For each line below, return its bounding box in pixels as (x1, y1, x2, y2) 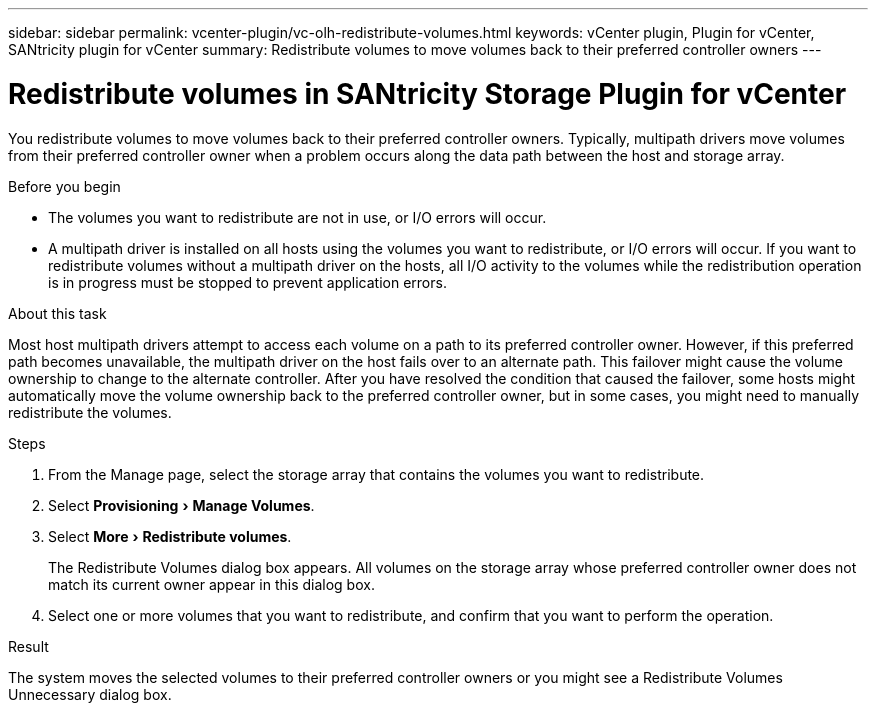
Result (8, 637, 49, 655)
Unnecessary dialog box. (8, 685, 172, 703)
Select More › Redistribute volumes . (48, 527, 292, 545)
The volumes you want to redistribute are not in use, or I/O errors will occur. (48, 208, 547, 226)
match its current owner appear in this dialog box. (48, 575, 375, 593)
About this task (8, 304, 107, 322)
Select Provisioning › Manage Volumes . (48, 496, 315, 514)
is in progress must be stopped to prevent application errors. (48, 273, 447, 291)
